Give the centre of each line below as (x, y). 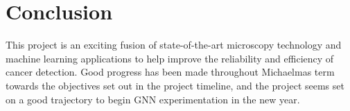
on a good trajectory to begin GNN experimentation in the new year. (153, 99)
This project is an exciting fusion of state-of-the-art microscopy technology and (174, 45)
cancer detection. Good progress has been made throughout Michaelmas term (170, 72)
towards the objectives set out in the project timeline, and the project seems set (175, 85)
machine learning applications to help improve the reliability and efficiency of (170, 58)
